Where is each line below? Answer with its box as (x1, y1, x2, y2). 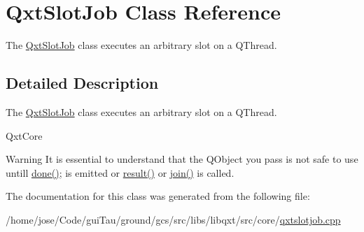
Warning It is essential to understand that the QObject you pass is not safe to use (6, 152, 358, 166)
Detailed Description (6, 72, 159, 94)
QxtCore (6, 128, 43, 143)
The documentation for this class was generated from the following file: (6, 189, 310, 203)
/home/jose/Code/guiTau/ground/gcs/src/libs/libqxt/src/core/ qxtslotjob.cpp (6, 212, 341, 226)
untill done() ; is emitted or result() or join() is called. (6, 165, 234, 180)
